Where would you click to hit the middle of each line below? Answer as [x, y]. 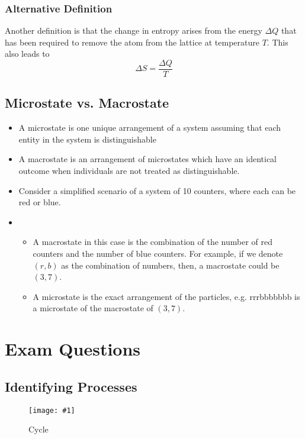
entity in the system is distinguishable [87, 139]
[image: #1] [52, 410]
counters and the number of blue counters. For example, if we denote [158, 254]
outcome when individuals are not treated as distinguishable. [129, 171]
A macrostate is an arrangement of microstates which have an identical [147, 159]
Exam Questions [73, 349]
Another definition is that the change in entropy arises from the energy [134, 30]
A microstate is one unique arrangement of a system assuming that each [150, 127]
